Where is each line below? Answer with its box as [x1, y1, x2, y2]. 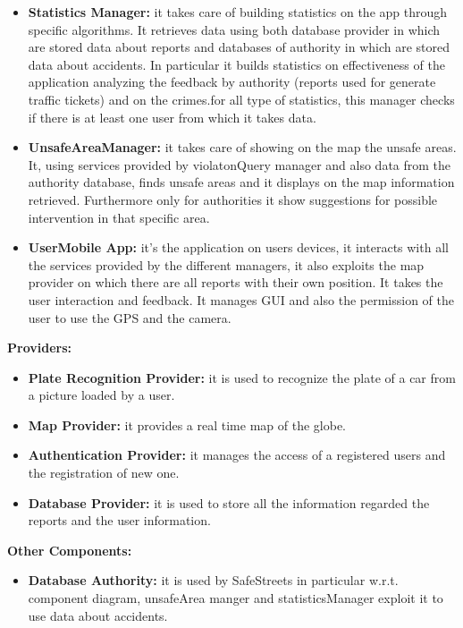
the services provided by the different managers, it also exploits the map [28, 255, 425, 274]
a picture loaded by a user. [28, 386, 175, 404]
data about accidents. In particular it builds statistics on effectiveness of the [28, 55, 445, 73]
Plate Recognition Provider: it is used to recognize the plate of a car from [28, 368, 456, 386]
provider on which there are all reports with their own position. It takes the [28, 273, 443, 292]
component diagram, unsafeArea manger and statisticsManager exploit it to [28, 589, 443, 607]
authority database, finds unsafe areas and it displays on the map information [28, 173, 455, 191]
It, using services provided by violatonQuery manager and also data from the [28, 155, 451, 174]
